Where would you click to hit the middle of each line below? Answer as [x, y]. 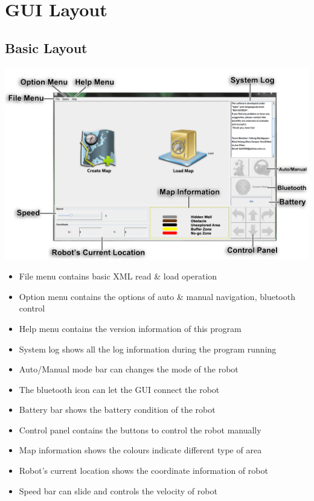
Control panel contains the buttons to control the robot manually [140, 429]
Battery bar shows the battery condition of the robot [117, 410]
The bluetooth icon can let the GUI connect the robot [119, 389]
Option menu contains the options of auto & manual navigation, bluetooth [157, 296]
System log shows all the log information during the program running [148, 349]
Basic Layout [46, 47]
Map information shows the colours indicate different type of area [140, 450]
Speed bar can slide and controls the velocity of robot [118, 490]
